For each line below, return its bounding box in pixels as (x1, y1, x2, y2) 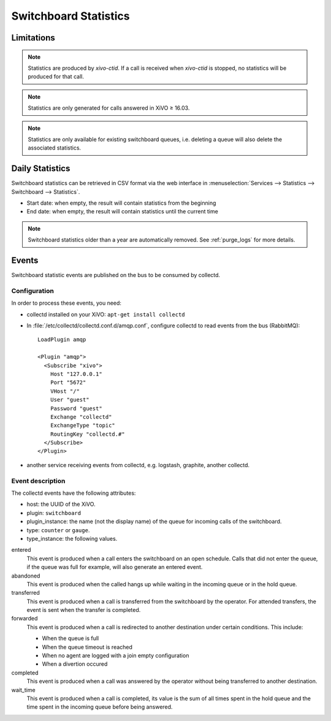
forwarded (11, 615, 38, 622)
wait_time (11, 686, 36, 693)
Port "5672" (50, 379, 86, 386)
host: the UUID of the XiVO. (26, 500, 96, 508)
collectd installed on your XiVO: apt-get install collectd (26, 310, 185, 318)
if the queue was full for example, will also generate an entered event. (26, 563, 203, 571)
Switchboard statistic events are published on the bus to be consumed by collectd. (11, 272, 221, 279)
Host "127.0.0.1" (50, 370, 102, 377)
